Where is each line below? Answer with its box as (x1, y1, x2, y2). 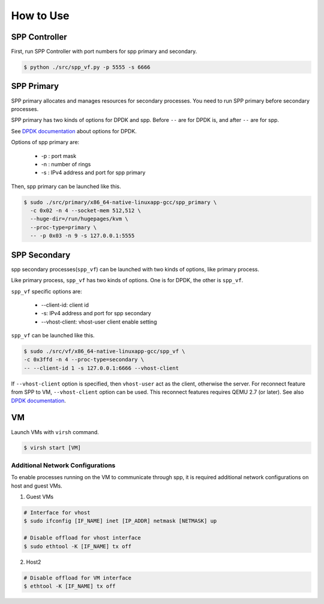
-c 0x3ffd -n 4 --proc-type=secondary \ (23, 356, 144, 363)
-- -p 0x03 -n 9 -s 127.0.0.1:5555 (30, 232, 135, 240)
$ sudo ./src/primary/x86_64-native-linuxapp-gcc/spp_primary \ (23, 199, 217, 205)
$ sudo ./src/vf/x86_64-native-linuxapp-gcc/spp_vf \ (23, 348, 185, 355)
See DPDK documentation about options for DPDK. (11, 127, 137, 134)
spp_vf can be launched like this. (11, 332, 95, 339)
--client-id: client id (41, 301, 89, 309)
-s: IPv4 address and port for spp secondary (41, 310, 151, 317)
